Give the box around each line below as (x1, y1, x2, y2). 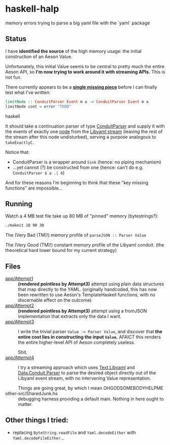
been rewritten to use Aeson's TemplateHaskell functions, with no (18, 292, 156, 298)
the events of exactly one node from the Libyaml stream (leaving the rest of (5, 128, 163, 135)
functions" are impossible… (5, 185, 63, 191)
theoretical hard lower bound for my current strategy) (5, 247, 117, 253)
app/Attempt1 (5, 275, 33, 281)
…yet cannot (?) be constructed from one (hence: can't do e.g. (12, 164, 144, 170)
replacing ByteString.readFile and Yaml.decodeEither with (12, 429, 136, 435)
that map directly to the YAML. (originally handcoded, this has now (18, 287, 157, 292)
